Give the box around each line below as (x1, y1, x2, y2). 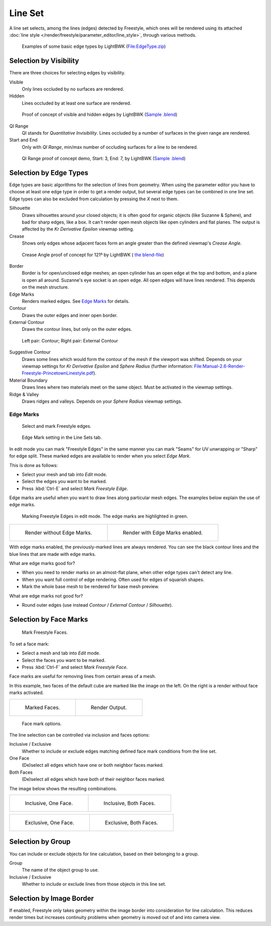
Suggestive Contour (9, 349, 51, 355)
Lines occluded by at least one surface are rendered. (22, 100, 131, 106)
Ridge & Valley (9, 391, 39, 397)
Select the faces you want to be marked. (22, 657, 105, 663)
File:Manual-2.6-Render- (194, 363, 245, 369)
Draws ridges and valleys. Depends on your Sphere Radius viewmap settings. (22, 398, 183, 404)
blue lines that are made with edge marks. (9, 551, 96, 557)
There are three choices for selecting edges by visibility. (9, 70, 125, 76)
